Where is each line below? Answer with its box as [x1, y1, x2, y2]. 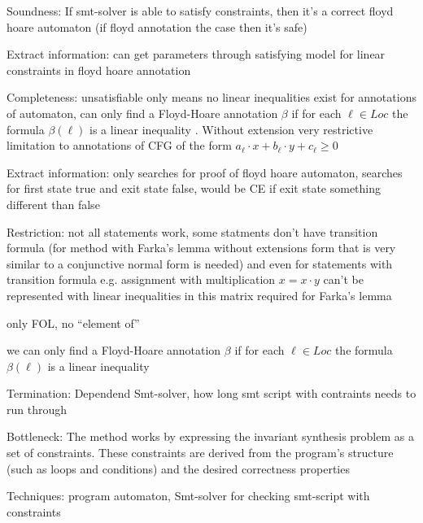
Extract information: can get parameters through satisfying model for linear [7, 46, 386, 63]
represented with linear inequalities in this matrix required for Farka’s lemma [7, 286, 392, 303]
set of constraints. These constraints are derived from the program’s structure [7, 444, 394, 461]
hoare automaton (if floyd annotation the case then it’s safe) [7, 18, 307, 35]
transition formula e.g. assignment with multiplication [7, 271, 276, 288]
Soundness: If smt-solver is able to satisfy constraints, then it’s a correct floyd [7, 2, 394, 19]
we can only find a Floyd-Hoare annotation [7, 342, 221, 359]
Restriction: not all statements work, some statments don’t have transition [7, 223, 378, 240]
